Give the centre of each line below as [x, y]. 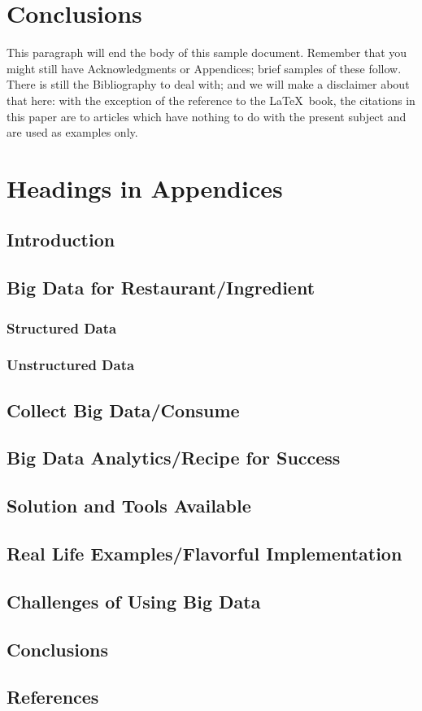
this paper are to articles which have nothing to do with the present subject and [207, 116]
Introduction [61, 240]
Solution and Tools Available [129, 506]
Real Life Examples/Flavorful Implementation [204, 554]
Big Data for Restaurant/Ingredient [161, 288]
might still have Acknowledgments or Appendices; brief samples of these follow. [204, 68]
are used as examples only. [72, 132]
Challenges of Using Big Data [134, 601]
